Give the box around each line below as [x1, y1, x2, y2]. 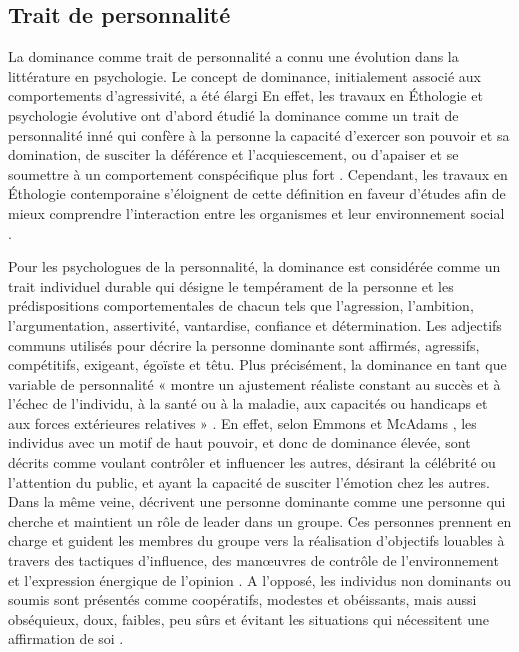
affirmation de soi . [8, 628, 124, 649]
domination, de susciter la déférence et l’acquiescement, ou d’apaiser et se [8, 144, 459, 165]
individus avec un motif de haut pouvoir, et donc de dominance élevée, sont [8, 432, 471, 453]
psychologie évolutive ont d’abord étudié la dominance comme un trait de [8, 104, 459, 125]
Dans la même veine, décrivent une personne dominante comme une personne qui [8, 491, 506, 512]
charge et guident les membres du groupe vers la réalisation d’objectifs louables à [8, 530, 505, 551]
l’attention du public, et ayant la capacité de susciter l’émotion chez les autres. [8, 471, 490, 492]
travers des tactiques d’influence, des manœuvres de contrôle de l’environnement [8, 550, 499, 571]
